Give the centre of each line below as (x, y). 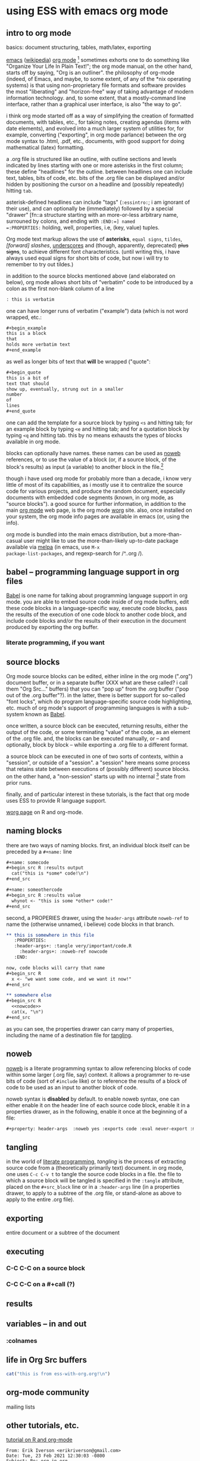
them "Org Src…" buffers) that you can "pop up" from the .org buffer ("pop (98, 689)
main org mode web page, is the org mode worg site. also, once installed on (99, 510)
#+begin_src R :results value (44, 895)
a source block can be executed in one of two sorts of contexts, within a (95, 756)
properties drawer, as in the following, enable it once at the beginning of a (97, 1111)
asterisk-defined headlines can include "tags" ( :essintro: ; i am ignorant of (98, 202)
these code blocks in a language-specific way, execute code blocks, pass (97, 608)
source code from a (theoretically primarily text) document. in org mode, (95, 1168)
